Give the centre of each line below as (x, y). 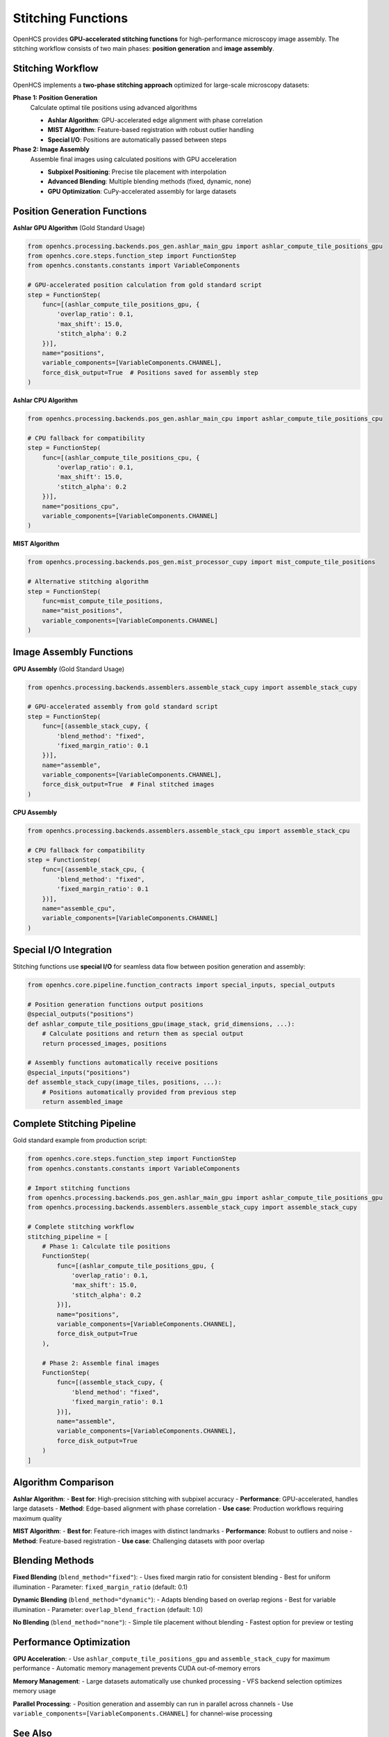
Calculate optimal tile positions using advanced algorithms (114, 107)
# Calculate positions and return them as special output (143, 1034)
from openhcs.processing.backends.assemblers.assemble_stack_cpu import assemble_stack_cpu (189, 831)
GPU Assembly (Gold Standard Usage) (69, 669)
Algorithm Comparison (64, 1482)
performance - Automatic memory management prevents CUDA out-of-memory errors (136, 1668)
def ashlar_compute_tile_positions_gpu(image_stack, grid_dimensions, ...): (161, 1024)
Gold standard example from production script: (80, 1140)
